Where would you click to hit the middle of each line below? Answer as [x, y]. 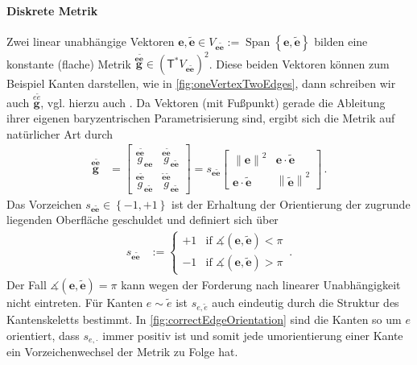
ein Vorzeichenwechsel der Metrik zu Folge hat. [122, 352]
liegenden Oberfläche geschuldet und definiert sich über [142, 220]
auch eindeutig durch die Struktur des [306, 302]
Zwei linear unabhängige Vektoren [91, 41]
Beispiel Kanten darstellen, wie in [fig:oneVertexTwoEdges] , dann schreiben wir [201, 83]
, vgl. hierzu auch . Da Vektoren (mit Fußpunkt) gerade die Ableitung [213, 102]
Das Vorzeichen [44, 203]
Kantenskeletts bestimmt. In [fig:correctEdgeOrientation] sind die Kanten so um [204, 319]
